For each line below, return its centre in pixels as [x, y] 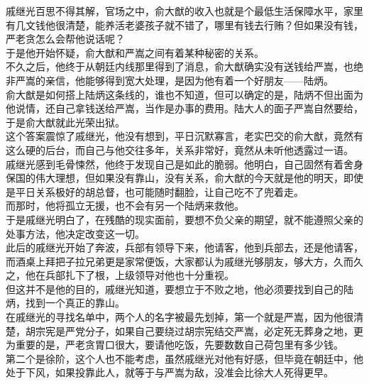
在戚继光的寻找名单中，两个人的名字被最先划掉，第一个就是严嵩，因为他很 [180, 317]
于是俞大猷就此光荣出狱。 [65, 122]
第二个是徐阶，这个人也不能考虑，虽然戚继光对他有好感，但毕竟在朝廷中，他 [184, 358]
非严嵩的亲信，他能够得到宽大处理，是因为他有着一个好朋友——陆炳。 [170, 80]
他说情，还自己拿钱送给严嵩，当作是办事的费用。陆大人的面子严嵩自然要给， [184, 108]
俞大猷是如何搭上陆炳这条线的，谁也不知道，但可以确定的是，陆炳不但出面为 [184, 94]
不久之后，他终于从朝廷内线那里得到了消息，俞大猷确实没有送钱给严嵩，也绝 [184, 66]
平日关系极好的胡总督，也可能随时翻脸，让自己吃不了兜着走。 [159, 191]
